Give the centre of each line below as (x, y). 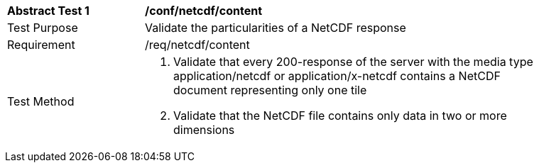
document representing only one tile (270, 90)
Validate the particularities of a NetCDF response (276, 28)
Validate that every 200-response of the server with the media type (353, 62)
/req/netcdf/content (197, 45)
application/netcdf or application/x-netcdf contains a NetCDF (337, 76)
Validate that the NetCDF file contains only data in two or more (340, 116)
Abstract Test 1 (48, 11)
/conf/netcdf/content (204, 11)
